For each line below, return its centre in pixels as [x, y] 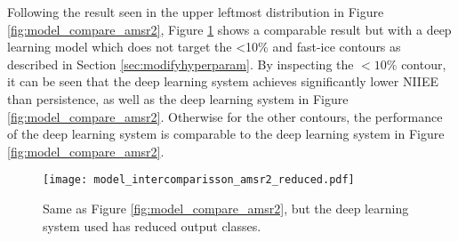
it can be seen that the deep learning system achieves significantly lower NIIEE [223, 81]
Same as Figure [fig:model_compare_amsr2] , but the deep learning [226, 208]
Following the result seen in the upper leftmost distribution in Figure [196, 12]
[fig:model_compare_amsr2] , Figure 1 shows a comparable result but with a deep [229, 29]
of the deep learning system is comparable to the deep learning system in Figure [226, 134]
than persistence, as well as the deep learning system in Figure [178, 98]
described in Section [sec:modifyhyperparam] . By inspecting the [181, 64]
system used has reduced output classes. [152, 225]
